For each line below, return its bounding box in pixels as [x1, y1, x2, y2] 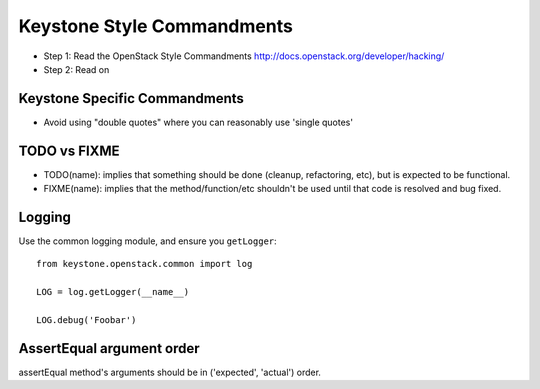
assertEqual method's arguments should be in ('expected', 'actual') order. [18, 366, 322, 378]
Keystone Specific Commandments [18, 90, 245, 107]
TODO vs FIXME [18, 142, 120, 159]
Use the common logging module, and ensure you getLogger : [18, 235, 277, 247]
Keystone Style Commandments [18, 15, 294, 37]
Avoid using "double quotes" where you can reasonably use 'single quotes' [43, 116, 354, 128]
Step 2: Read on [43, 63, 110, 75]
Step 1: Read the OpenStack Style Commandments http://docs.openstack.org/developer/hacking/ [43, 50, 445, 62]
